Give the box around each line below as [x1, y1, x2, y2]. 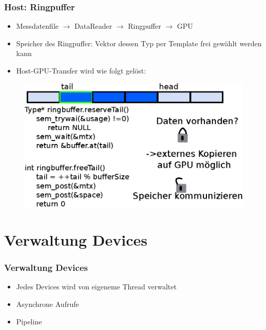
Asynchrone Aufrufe [16, 299, 79, 309]
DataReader [74, 21, 112, 31]
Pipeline [16, 316, 42, 326]
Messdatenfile [16, 21, 59, 31]
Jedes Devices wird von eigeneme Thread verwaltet [16, 281, 177, 292]
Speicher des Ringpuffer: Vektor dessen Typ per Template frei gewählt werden [16, 38, 262, 48]
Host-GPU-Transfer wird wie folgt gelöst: [16, 65, 146, 76]
